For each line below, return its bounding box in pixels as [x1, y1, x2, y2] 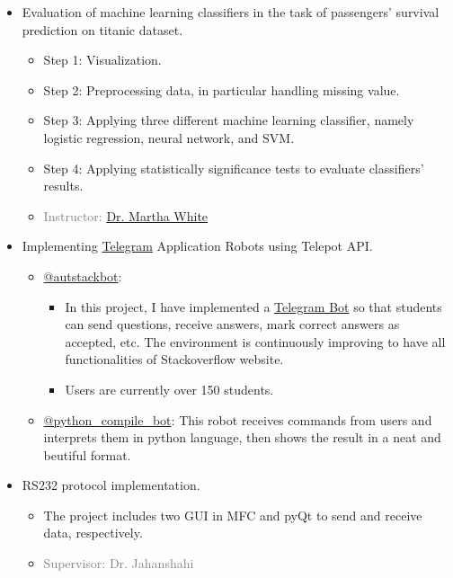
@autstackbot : [43, 266, 122, 285]
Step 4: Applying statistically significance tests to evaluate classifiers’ [43, 158, 424, 177]
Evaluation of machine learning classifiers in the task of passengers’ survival [22, 3, 440, 21]
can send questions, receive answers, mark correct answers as [65, 315, 400, 333]
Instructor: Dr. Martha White [43, 206, 209, 225]
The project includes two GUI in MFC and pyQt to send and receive [43, 505, 422, 524]
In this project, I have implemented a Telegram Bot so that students [65, 297, 442, 316]
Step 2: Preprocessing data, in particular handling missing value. [43, 80, 400, 99]
